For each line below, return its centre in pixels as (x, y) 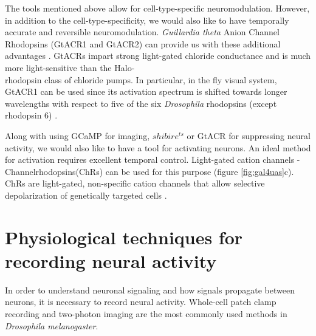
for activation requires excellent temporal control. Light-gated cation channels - (153, 159)
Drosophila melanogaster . (52, 325)
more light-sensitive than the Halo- (70, 67)
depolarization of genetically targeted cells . (86, 195)
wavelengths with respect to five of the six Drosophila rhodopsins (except (141, 103)
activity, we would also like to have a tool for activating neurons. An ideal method (158, 147)
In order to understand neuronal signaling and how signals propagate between (150, 290)
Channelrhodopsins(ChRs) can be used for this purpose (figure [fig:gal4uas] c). (149, 171)
